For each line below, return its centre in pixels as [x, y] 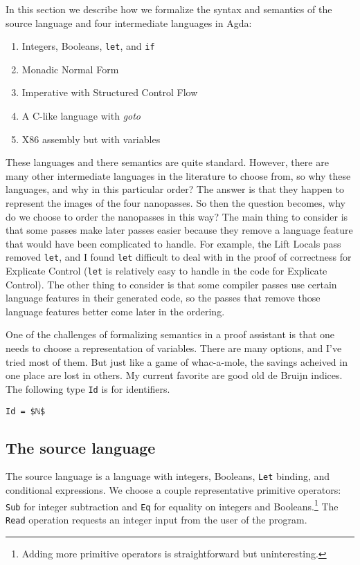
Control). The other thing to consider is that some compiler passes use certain [171, 284]
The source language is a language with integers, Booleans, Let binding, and [168, 476]
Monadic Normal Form [70, 69]
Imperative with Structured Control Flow [110, 92]
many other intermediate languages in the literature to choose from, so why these [178, 175]
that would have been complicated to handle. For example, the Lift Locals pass [173, 243]
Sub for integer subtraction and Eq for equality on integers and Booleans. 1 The [172, 505]
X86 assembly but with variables [91, 139]
